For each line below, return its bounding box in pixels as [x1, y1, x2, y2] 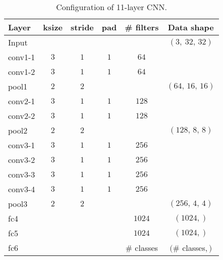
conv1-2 [8, 66, 35, 77]
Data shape [168, 21, 214, 33]
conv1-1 [8, 51, 35, 63]
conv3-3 [8, 168, 35, 180]
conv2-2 [8, 110, 35, 121]
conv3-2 [8, 154, 35, 165]
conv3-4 [8, 183, 35, 195]
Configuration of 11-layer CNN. [56, 1, 167, 13]
